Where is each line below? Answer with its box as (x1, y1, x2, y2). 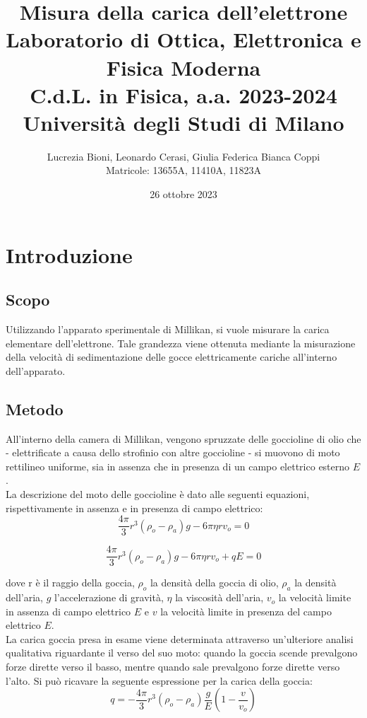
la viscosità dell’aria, (175, 590, 264, 605)
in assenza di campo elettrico (6, 603, 131, 618)
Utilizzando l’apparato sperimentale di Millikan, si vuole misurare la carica (6, 322, 330, 337)
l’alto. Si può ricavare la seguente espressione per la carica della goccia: (6, 673, 313, 688)
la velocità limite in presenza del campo (160, 603, 332, 618)
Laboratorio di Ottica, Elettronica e (6, 25, 361, 54)
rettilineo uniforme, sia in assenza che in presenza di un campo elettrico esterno (6, 458, 350, 473)
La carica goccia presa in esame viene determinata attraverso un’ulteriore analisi (6, 631, 354, 646)
